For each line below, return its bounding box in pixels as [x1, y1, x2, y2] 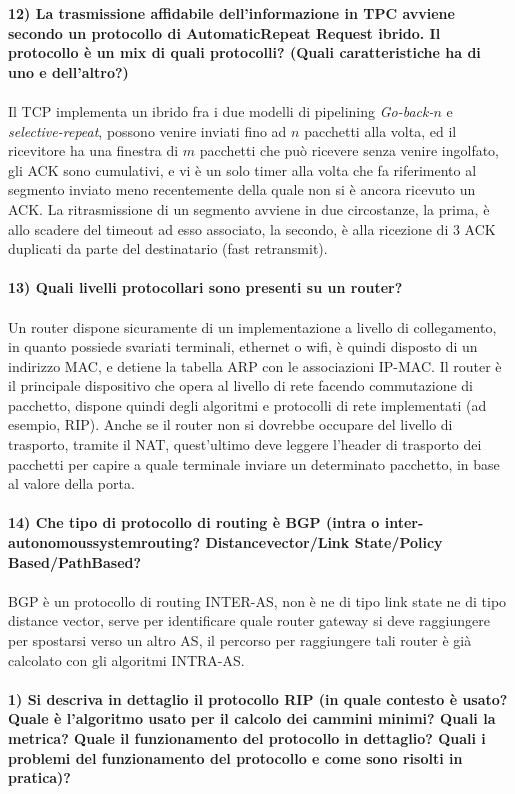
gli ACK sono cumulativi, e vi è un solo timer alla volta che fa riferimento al [8, 159, 477, 180]
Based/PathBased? [8, 551, 142, 572]
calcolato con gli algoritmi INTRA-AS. [8, 649, 245, 670]
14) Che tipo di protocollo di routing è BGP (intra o [8, 512, 380, 533]
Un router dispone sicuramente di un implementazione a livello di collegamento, [8, 316, 497, 337]
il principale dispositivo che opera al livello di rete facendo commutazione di [8, 375, 473, 396]
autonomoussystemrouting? [8, 532, 201, 553]
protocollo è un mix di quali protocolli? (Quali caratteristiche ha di [8, 42, 481, 63]
